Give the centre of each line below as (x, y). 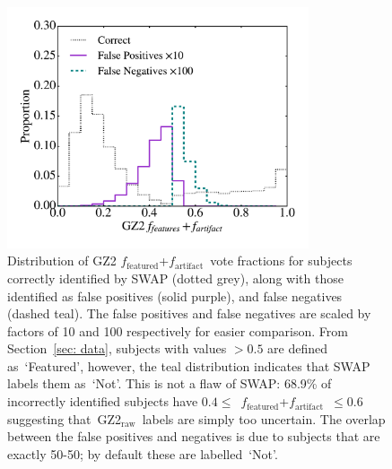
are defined (297, 348)
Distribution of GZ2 (62, 261)
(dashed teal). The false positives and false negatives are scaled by (189, 313)
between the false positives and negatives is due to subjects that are (194, 436)
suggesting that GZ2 (65, 418)
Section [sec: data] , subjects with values (117, 348)
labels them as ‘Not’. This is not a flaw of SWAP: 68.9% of (170, 383)
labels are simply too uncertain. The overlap (264, 418)
